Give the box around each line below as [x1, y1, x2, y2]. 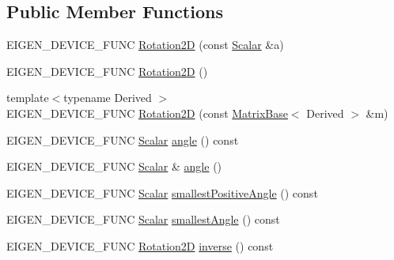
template [6, 89, 49, 106]
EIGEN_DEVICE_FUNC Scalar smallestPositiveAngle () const [6, 184, 318, 201]
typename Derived [63, 89, 152, 106]
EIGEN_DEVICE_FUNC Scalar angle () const [6, 131, 239, 148]
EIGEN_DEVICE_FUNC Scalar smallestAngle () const [6, 211, 280, 228]
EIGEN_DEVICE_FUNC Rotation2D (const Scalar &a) [6, 36, 284, 53]
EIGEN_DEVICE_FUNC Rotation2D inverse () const [6, 237, 274, 254]
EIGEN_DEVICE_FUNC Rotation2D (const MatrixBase [6, 104, 288, 121]
